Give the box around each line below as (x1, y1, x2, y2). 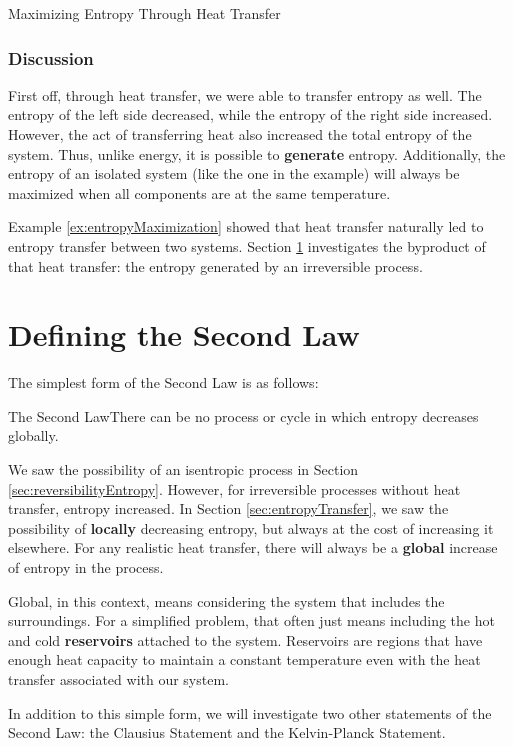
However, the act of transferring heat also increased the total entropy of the (8, 124, 472, 144)
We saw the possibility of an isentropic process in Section (8, 459, 359, 480)
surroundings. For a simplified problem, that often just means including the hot (8, 610, 495, 631)
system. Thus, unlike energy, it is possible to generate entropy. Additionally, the (8, 143, 506, 164)
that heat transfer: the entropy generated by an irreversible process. (8, 255, 423, 276)
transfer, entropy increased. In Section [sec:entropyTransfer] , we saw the (8, 498, 449, 519)
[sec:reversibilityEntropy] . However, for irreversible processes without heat (8, 478, 461, 499)
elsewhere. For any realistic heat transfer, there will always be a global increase (8, 537, 498, 558)
